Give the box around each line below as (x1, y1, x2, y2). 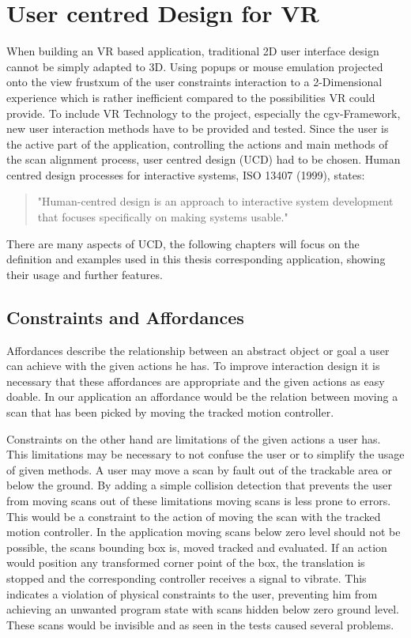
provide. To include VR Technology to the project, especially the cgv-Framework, (6, 104, 401, 121)
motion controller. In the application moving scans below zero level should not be (6, 523, 401, 540)
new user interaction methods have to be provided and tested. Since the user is (6, 120, 389, 137)
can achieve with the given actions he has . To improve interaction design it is (6, 357, 380, 374)
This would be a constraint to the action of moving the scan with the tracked (6, 508, 381, 524)
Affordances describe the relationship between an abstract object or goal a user (6, 342, 390, 358)
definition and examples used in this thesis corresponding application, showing (6, 251, 386, 267)
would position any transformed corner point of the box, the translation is (6, 554, 365, 571)
